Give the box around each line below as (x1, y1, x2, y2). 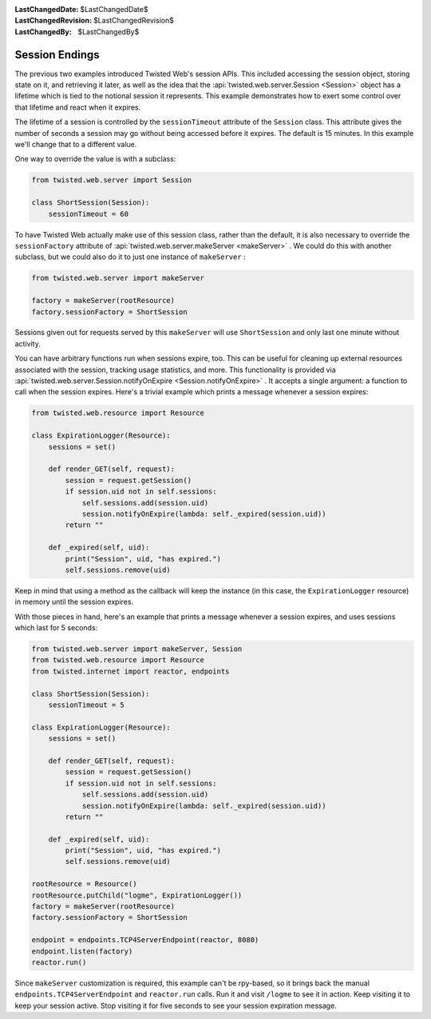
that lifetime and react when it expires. (14, 102, 141, 112)
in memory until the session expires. (14, 597, 134, 607)
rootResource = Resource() (31, 880, 137, 889)
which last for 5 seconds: (14, 623, 98, 633)
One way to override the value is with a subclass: (14, 154, 176, 164)
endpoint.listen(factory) (31, 946, 133, 956)
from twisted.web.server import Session (31, 176, 192, 185)
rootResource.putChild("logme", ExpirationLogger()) (31, 890, 243, 900)
